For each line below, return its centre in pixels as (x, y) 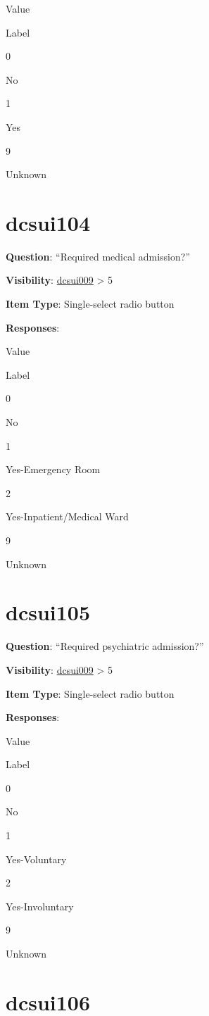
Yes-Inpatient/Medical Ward (67, 516)
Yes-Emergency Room (53, 469)
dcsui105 (48, 612)
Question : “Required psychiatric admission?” (105, 646)
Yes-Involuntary (40, 906)
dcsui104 (48, 222)
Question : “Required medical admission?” (98, 256)
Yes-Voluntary (36, 859)
